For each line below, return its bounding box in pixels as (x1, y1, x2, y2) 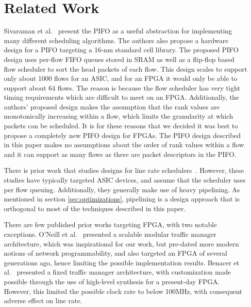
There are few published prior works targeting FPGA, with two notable (4, 219, 217, 230)
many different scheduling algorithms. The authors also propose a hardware (4, 35, 229, 45)
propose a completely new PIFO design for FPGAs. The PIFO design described (4, 130, 241, 140)
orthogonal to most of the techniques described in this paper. (4, 203, 186, 213)
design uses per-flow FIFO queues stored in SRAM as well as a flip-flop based (4, 54, 234, 64)
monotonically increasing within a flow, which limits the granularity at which (4, 111, 234, 121)
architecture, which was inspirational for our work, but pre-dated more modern (4, 238, 239, 248)
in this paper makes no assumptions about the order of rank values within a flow (4, 139, 244, 150)
